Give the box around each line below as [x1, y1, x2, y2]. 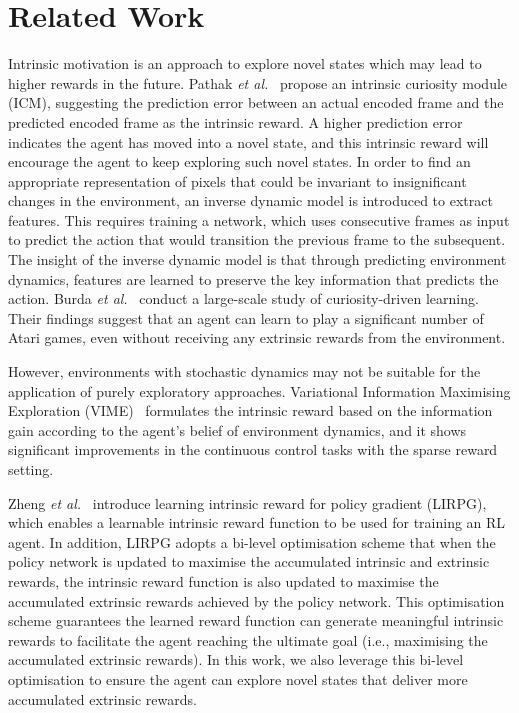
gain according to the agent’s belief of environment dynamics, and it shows [8, 419, 467, 440]
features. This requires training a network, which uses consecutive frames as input [8, 209, 510, 230]
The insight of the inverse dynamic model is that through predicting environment [8, 249, 507, 270]
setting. [8, 459, 54, 479]
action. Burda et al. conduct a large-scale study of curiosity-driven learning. [8, 288, 479, 309]
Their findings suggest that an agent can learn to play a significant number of [8, 307, 484, 328]
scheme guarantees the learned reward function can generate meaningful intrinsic [8, 610, 504, 631]
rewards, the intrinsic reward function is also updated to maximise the [8, 570, 439, 591]
